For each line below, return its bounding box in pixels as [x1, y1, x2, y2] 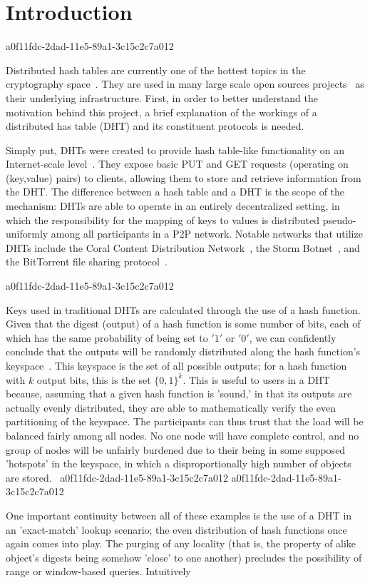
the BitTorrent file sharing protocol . [6, 254, 168, 269]
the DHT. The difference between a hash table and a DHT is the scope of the [6, 184, 345, 199]
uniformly [6, 226, 48, 241]
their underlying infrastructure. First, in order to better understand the [6, 90, 319, 105]
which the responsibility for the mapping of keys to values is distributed [6, 212, 320, 227]
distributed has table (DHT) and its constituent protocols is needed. [6, 118, 304, 133]
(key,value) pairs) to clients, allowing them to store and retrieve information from [6, 170, 361, 185]
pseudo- [322, 212, 356, 227]
